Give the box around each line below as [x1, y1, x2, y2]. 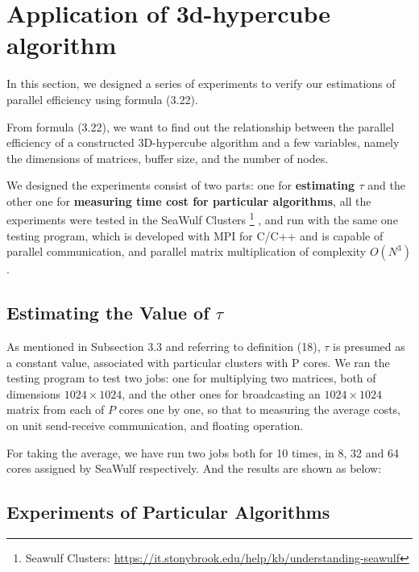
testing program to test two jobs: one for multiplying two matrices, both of [6, 370, 376, 386]
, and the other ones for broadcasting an [122, 385, 321, 402]
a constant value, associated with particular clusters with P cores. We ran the [6, 353, 390, 370]
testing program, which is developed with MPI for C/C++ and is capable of [6, 227, 384, 244]
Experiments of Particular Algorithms [6, 499, 330, 524]
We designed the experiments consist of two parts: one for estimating [6, 177, 355, 194]
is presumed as [333, 338, 405, 355]
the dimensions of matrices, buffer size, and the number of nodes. [6, 149, 329, 166]
